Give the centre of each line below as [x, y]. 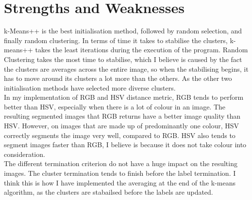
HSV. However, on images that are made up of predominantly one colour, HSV [122, 126]
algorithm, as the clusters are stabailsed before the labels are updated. [109, 192]
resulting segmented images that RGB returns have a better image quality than [122, 116]
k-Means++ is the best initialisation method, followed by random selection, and [123, 31]
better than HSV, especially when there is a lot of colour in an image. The [115, 106]
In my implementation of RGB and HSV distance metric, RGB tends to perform [124, 97]
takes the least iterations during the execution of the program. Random [142, 50]
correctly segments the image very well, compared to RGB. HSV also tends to [120, 135]
